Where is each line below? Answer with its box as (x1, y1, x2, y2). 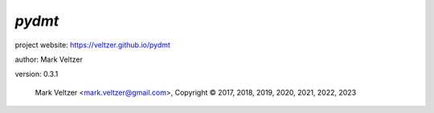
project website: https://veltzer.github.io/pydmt (14, 40, 170, 50)
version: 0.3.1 (14, 69, 59, 79)
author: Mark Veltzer (14, 54, 84, 64)
